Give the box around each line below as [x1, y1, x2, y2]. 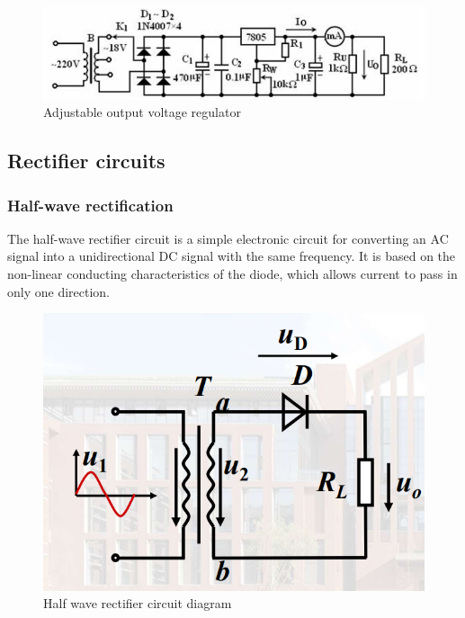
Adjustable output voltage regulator [43, 103, 241, 121]
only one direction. [7, 282, 111, 300]
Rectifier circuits [7, 147, 165, 175]
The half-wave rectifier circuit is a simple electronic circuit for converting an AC [7, 228, 449, 247]
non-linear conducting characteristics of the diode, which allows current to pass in [7, 264, 458, 283]
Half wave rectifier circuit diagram [43, 594, 232, 613]
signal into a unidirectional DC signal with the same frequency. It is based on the [7, 246, 456, 265]
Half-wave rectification [7, 193, 174, 216]
